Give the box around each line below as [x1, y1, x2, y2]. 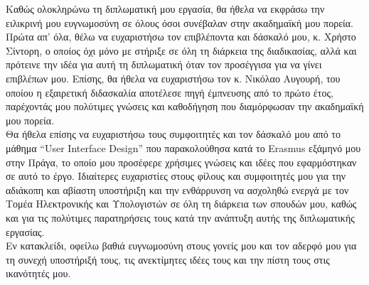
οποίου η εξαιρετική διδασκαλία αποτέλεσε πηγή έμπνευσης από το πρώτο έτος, [6, 85, 333, 100]
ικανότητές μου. [6, 266, 71, 281]
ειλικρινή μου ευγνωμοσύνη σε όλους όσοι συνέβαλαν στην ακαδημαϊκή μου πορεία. [6, 15, 354, 30]
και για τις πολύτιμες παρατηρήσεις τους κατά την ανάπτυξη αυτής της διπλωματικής [6, 210, 355, 225]
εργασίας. [6, 224, 45, 239]
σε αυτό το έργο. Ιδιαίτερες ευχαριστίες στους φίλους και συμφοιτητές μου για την [6, 168, 346, 183]
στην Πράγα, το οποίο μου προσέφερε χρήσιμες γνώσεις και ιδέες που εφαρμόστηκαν [6, 154, 357, 169]
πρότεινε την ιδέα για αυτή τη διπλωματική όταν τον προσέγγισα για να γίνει [6, 57, 322, 72]
